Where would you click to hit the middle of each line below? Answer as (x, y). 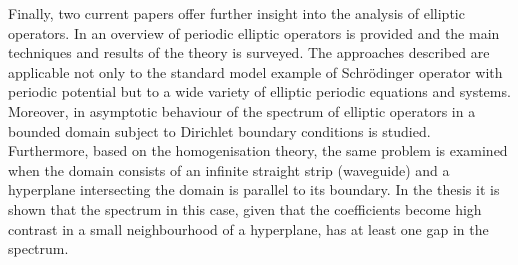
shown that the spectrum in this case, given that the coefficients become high (245, 208)
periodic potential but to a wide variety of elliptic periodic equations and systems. (259, 91)
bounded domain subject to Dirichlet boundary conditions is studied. (219, 130)
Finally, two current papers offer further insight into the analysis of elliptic (236, 13)
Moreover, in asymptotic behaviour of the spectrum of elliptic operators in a (242, 110)
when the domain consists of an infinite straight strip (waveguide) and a (229, 169)
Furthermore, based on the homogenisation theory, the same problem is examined (258, 150)
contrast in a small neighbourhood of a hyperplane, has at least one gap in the (248, 228)
